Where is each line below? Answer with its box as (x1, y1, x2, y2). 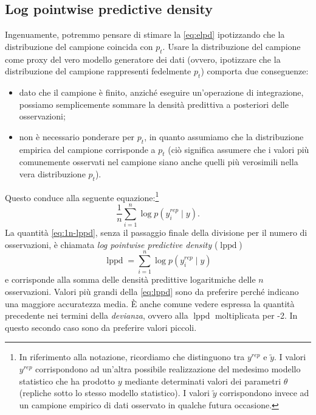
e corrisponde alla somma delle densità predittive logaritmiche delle (5, 273, 256, 286)
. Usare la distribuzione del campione (162, 40, 301, 52)
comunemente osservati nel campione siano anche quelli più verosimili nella (19, 155, 298, 168)
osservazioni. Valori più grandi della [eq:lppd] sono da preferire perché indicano (5, 285, 299, 298)
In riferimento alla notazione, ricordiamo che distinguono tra (19, 350, 245, 363)
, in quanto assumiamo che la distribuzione (144, 130, 304, 143)
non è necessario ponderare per (19, 130, 135, 143)
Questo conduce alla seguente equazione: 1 (5, 189, 159, 204)
